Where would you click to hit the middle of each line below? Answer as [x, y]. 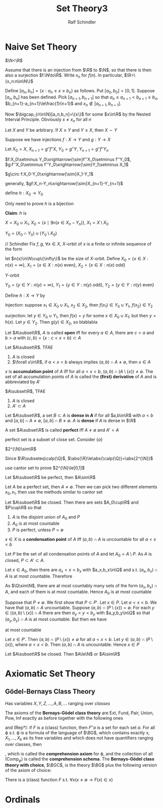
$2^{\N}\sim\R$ [21, 449]
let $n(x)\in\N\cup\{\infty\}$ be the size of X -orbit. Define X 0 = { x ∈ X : [77, 259]
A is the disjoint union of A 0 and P [46, 518]
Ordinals [23, 799]
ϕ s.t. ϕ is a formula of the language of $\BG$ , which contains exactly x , [77, 732]
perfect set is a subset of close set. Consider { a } [54, 439]
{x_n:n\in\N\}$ [19, 82]
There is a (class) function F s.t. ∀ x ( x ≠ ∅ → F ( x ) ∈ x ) [59, 780]
